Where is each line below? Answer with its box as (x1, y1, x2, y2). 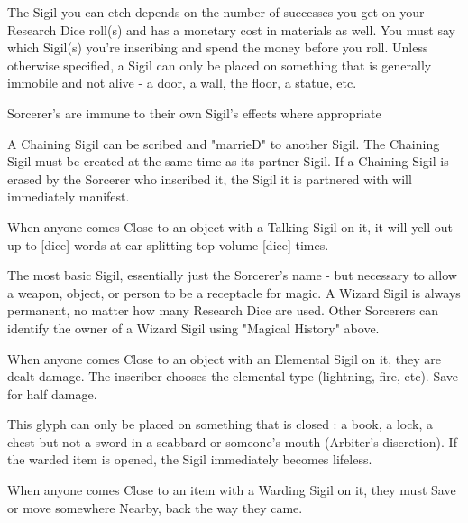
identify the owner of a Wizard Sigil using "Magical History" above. (7, 318, 380, 337)
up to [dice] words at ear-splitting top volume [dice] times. (7, 235, 329, 254)
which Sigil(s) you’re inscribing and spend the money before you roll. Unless (7, 38, 428, 57)
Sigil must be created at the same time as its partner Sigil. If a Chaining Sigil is (7, 152, 449, 171)
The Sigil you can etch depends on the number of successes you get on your (7, 3, 425, 21)
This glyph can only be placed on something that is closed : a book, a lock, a (7, 415, 434, 434)
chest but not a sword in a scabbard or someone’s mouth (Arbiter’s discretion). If (7, 432, 457, 451)
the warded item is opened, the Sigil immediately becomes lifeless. (7, 450, 372, 469)
